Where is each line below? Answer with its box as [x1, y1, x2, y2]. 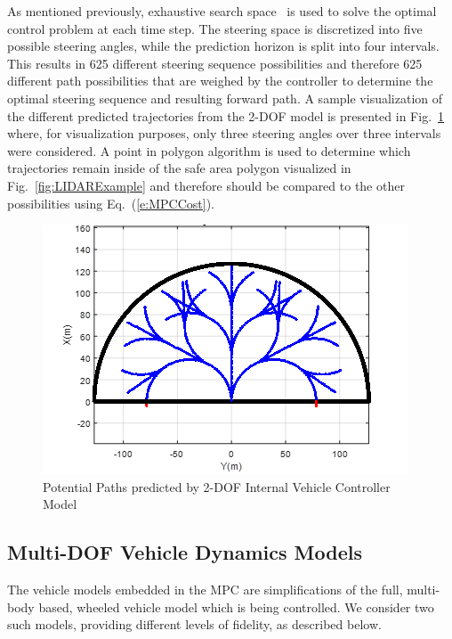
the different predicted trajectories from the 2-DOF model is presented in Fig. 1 [7, 106, 445, 125]
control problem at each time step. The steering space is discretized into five [7, 19, 423, 37]
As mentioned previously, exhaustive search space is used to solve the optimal [7, 2, 437, 20]
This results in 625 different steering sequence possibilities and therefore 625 [7, 53, 423, 72]
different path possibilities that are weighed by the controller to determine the [7, 71, 433, 90]
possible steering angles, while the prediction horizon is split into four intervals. [7, 37, 440, 55]
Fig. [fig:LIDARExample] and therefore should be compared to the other [7, 176, 405, 194]
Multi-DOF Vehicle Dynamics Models [7, 538, 362, 566]
